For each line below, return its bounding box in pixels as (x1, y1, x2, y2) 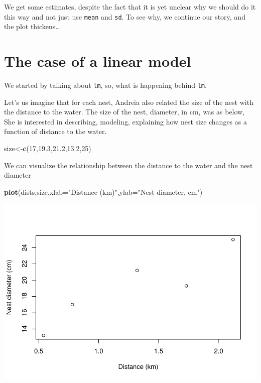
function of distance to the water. (4, 126, 107, 137)
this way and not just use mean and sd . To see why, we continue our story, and (4, 11, 245, 22)
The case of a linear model (4, 51, 191, 71)
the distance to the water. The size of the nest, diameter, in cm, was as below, (4, 106, 245, 117)
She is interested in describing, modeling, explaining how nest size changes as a (4, 116, 247, 126)
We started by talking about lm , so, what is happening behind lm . (4, 79, 207, 90)
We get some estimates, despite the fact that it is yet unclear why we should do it (4, 2, 256, 12)
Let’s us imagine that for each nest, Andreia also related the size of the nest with (4, 96, 253, 107)
